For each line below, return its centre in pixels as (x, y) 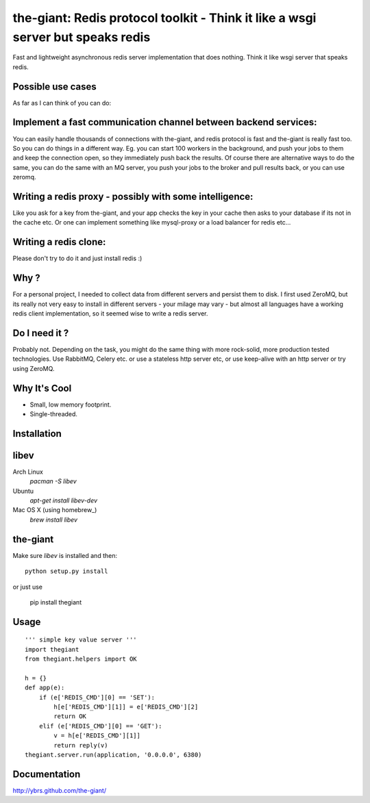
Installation (37, 434)
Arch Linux (28, 472)
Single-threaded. (54, 413)
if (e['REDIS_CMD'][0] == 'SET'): (97, 697)
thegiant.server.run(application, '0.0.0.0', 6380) (113, 755)
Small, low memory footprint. (71, 405)
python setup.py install (66, 571)
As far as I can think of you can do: (62, 103)
